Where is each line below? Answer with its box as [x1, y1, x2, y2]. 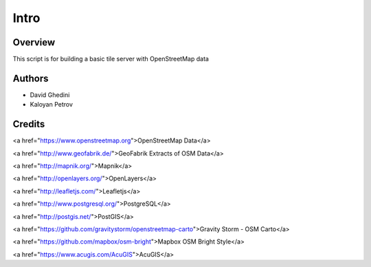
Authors [12, 72, 49, 84]
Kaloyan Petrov [30, 100, 74, 109]
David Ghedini [30, 90, 70, 99]
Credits [12, 118, 45, 130]
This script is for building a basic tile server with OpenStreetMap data [12, 55, 210, 63]
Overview [12, 36, 56, 48]
